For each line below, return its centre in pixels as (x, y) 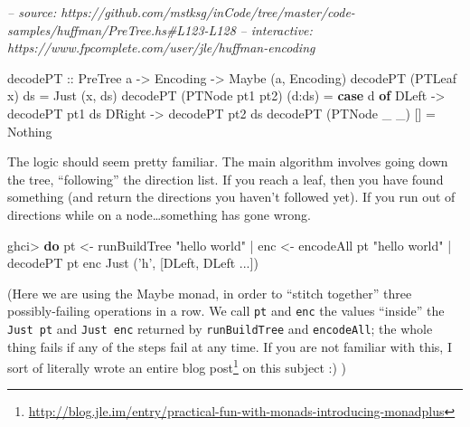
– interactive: (276, 29)
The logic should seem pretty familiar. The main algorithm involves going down (228, 161)
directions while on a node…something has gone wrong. (159, 214)
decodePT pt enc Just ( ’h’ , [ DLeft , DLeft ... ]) (133, 263)
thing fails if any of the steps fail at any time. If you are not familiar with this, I (230, 346)
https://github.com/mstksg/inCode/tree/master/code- (208, 12)
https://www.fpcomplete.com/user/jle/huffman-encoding (161, 47)
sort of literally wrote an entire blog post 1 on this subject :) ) (177, 366)
